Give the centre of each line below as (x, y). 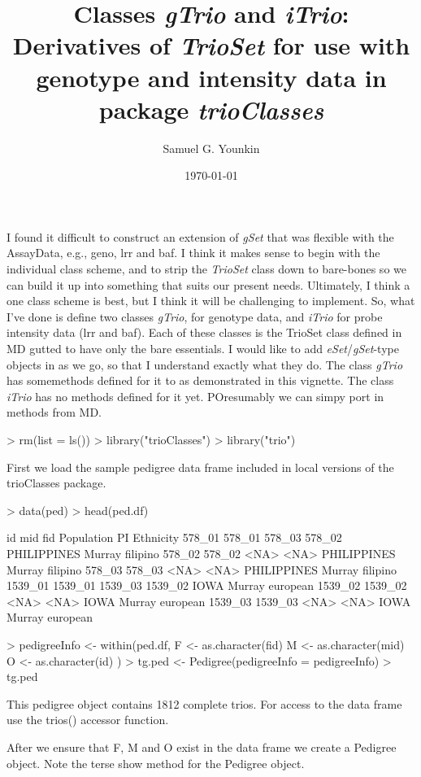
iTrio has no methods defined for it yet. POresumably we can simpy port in (195, 396)
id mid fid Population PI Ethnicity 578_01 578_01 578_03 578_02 (174, 537)
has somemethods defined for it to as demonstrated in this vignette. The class (200, 380)
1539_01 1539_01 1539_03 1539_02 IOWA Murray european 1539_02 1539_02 (207, 585)
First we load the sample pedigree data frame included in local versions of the (200, 467)
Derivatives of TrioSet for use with (211, 46)
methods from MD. (54, 412)
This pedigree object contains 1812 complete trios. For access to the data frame (204, 703)
